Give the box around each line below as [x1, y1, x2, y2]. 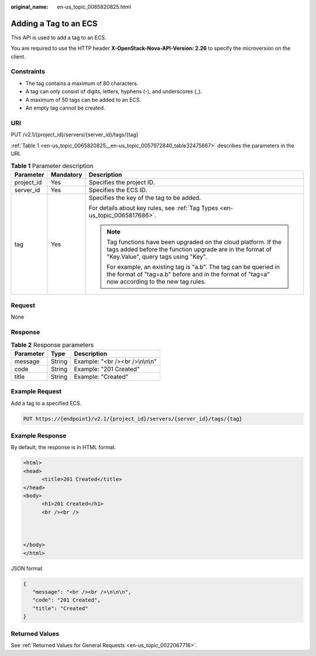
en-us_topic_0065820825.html [57, 4, 131, 10]
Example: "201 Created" [74, 365, 140, 373]
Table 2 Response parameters [11, 340, 94, 348]
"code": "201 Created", [32, 597, 101, 603]
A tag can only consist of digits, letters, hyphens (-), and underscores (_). [25, 88, 202, 95]
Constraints [11, 67, 46, 76]
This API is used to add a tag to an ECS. [11, 34, 107, 41]
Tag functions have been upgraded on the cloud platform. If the [107, 238, 282, 246]
